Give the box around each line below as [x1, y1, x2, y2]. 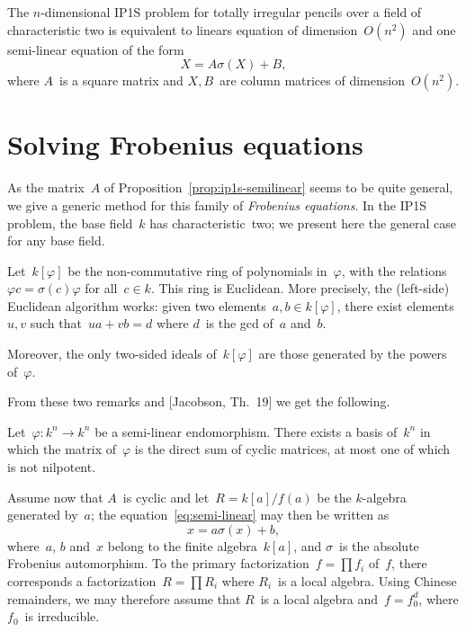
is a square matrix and [58, 71, 184, 90]
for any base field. [7, 231, 105, 250]
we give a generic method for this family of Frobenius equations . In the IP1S [7, 195, 427, 214]
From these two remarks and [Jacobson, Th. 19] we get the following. [7, 392, 390, 411]
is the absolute [338, 536, 419, 555]
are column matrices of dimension [220, 71, 405, 90]
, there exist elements [336, 296, 454, 315]
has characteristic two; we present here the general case [149, 213, 457, 232]
